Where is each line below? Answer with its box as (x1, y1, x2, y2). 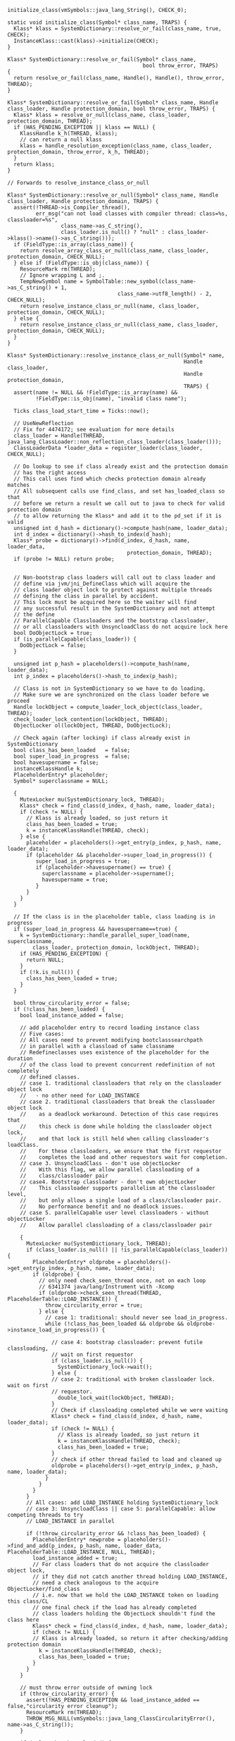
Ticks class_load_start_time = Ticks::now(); (13, 407, 150, 414)
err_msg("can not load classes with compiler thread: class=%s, (35, 210, 229, 217)
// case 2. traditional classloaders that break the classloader (20, 1098, 216, 1105)
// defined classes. (20, 1073, 80, 1081)
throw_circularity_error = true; (44, 1302, 143, 1309)
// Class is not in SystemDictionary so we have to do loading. (13, 685, 206, 692)
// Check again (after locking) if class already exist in (13, 734, 191, 742)
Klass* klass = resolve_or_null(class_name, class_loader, (13, 111, 191, 118)
